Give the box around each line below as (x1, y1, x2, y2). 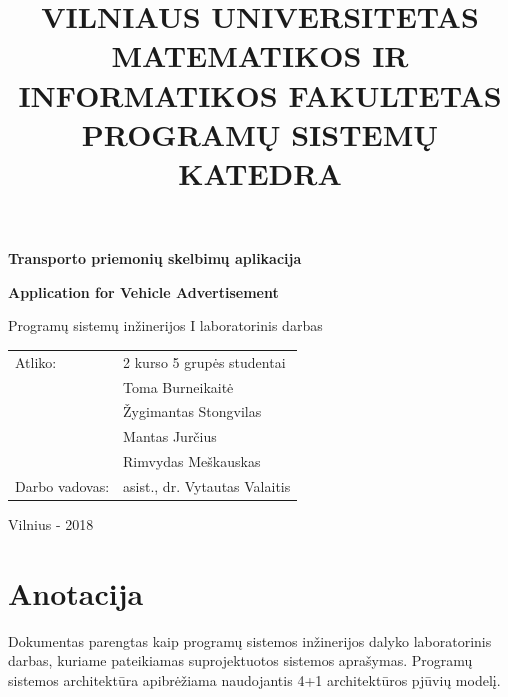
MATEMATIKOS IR (111, 35, 409, 76)
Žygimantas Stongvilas (123, 401, 262, 422)
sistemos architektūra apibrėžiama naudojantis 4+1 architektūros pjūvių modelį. (8, 669, 501, 690)
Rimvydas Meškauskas (123, 451, 261, 472)
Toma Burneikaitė (123, 376, 234, 397)
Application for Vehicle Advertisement (8, 281, 279, 302)
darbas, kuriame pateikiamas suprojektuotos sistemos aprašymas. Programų (8, 650, 473, 671)
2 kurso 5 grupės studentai (123, 351, 286, 372)
